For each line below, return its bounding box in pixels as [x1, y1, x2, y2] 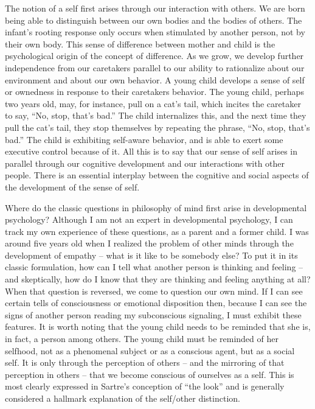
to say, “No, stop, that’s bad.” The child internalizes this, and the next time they [5, 109, 306, 122]
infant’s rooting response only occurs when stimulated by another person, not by [5, 26, 305, 38]
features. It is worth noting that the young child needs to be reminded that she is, [5, 320, 311, 333]
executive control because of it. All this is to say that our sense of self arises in [5, 145, 298, 158]
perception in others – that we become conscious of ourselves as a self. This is [5, 368, 294, 380]
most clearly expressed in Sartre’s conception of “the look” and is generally [5, 380, 285, 393]
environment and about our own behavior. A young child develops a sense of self [5, 73, 305, 86]
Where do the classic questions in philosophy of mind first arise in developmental [5, 201, 307, 214]
